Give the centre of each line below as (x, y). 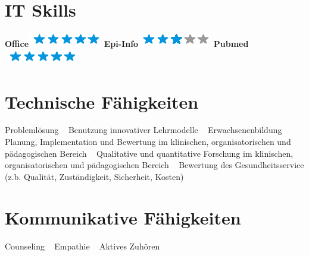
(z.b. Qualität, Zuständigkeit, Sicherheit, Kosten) (94, 176)
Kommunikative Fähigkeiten (123, 217)
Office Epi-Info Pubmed (127, 44)
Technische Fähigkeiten (102, 101)
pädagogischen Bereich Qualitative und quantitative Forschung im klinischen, (149, 153)
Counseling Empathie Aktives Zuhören (82, 246)
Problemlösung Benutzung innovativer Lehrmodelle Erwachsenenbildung (143, 130)
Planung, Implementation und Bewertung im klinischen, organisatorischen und (148, 142)
